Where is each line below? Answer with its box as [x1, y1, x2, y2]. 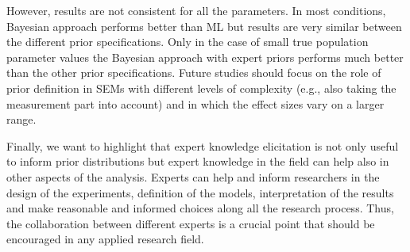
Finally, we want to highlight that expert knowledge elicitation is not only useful [6, 137, 399, 154]
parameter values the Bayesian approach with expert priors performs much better [6, 48, 404, 65]
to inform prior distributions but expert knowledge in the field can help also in [6, 153, 389, 170]
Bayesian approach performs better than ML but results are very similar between [6, 17, 402, 34]
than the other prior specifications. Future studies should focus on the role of [6, 64, 381, 81]
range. [6, 111, 37, 128]
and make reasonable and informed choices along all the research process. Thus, [6, 200, 394, 216]
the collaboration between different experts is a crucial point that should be [6, 215, 375, 231]
